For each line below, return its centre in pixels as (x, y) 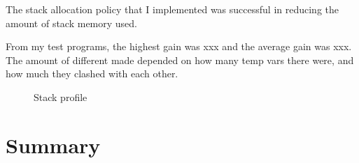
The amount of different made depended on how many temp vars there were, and (180, 60)
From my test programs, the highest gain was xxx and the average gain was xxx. (179, 46)
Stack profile (61, 96)
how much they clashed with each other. (92, 73)
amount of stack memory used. (72, 23)
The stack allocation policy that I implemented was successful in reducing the (172, 9)
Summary (53, 145)
